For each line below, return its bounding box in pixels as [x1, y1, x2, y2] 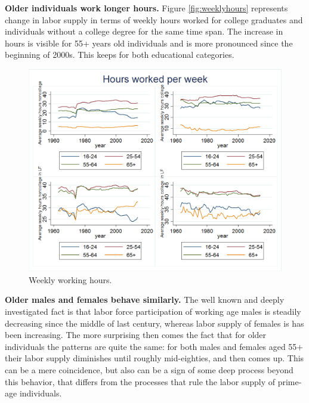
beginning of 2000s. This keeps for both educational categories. [5, 48, 234, 61]
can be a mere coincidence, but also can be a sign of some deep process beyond [5, 363, 293, 376]
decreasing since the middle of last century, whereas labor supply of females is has [5, 317, 304, 329]
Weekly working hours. [29, 273, 112, 286]
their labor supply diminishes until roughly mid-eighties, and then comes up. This [5, 352, 304, 364]
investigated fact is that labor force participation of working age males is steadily [5, 305, 301, 317]
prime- [277, 375, 302, 387]
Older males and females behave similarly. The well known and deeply [5, 293, 285, 306]
